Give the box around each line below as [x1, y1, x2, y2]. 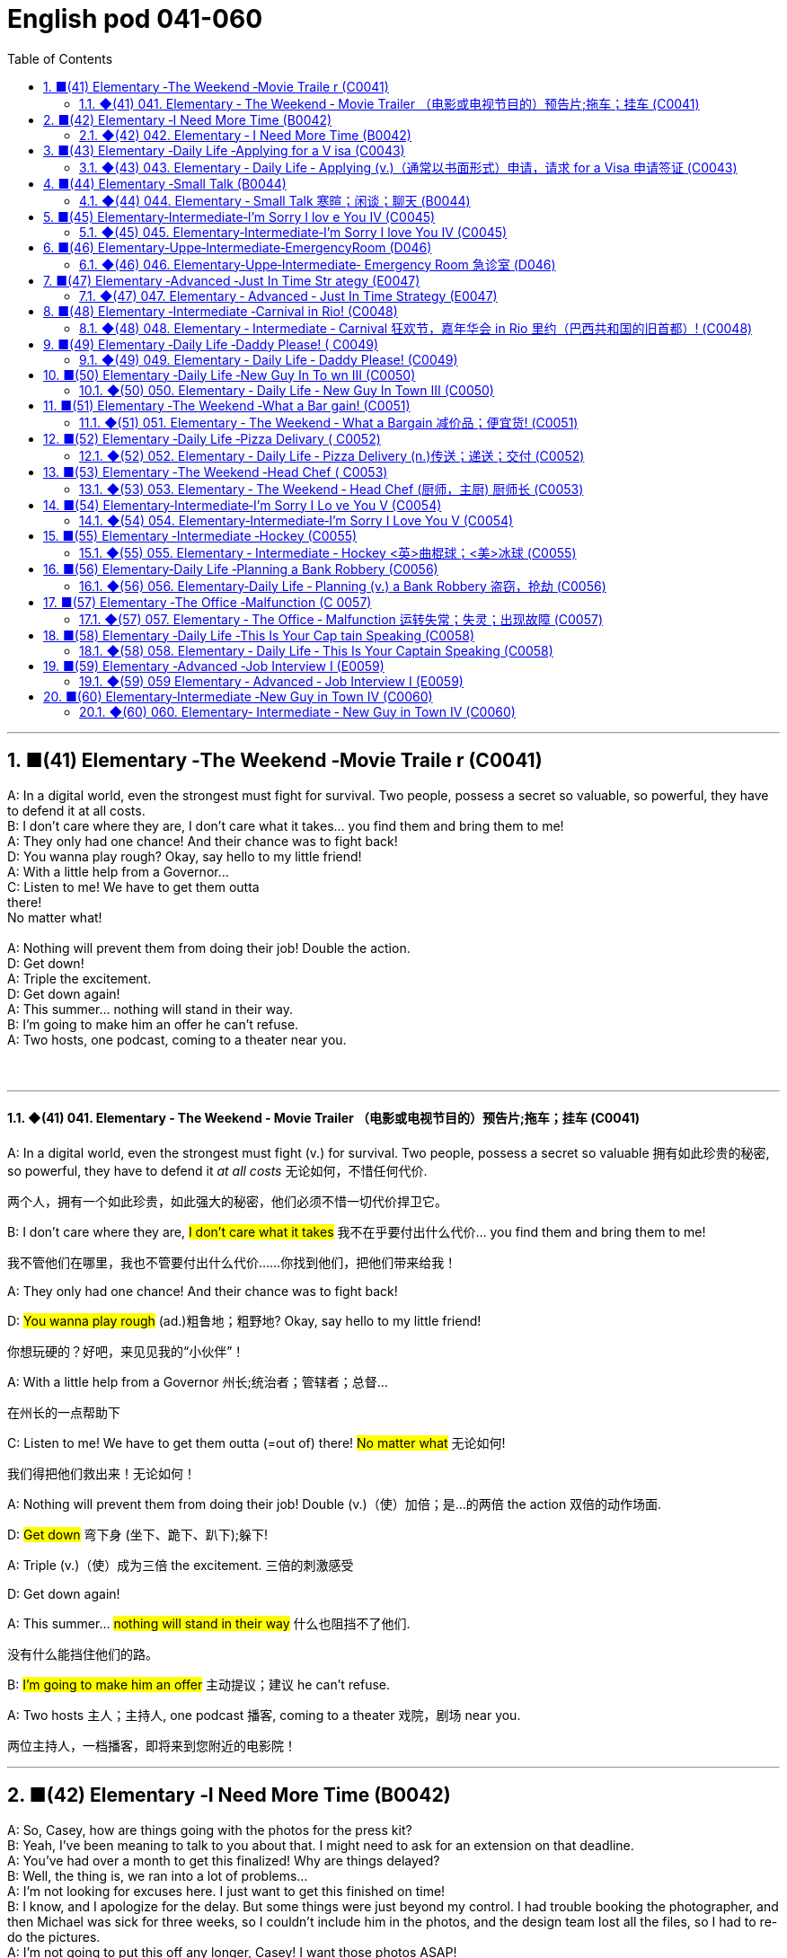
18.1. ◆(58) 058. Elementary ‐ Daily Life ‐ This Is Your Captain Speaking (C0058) [79, 642, 553, 658]
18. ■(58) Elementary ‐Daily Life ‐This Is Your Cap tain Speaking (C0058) [43, 627, 475, 643]
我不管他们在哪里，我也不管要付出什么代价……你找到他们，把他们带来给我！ [7, 1254, 457, 1270]
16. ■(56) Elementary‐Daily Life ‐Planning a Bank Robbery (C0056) [43, 560, 438, 577]
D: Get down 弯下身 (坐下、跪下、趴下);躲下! [7, 1526, 268, 1542]
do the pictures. [7, 1928, 101, 1945]
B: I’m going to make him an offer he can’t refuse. [7, 1016, 299, 1032]
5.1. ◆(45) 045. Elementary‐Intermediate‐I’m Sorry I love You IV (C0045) [79, 224, 508, 240]
